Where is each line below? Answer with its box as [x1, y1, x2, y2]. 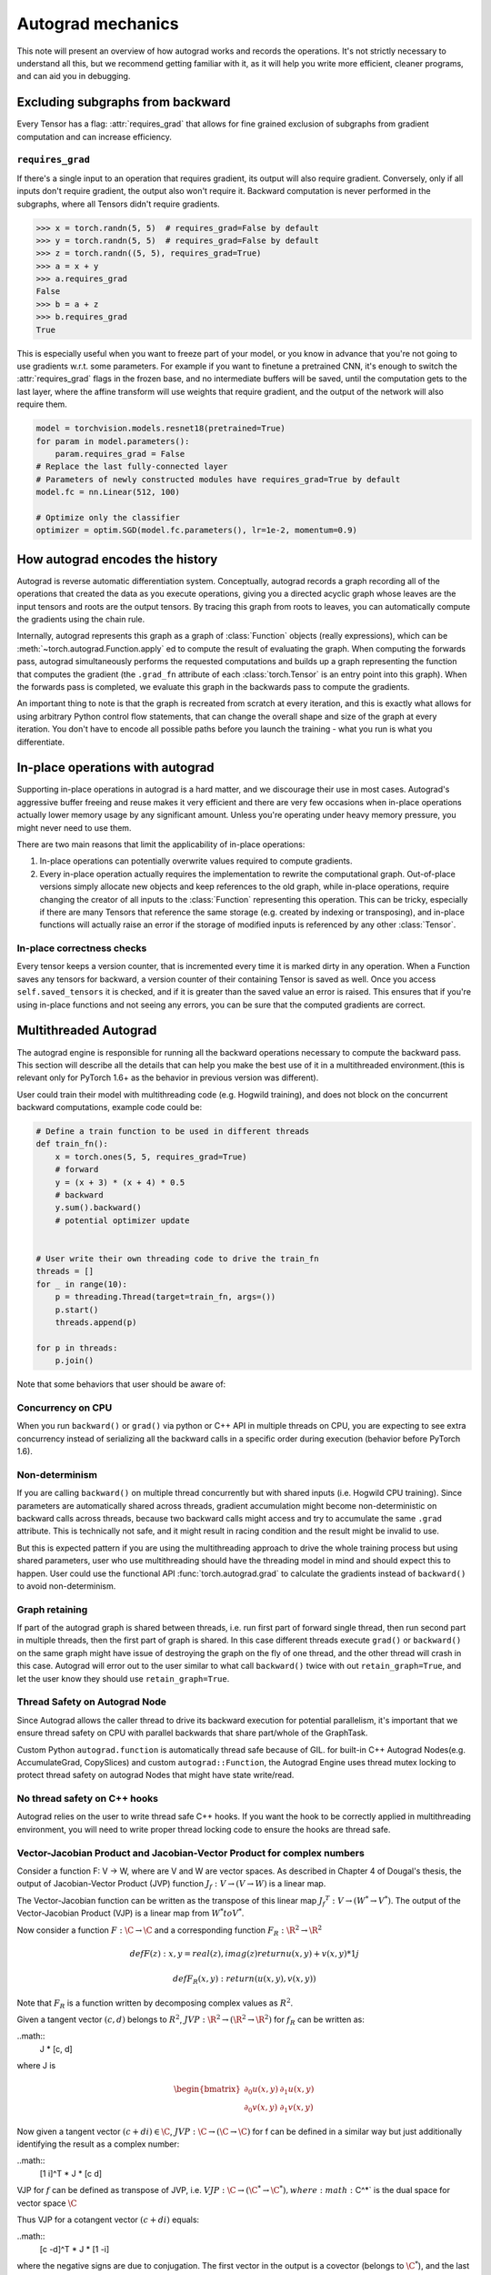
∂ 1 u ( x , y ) [279, 2084, 315, 2097]
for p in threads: [35, 1342, 118, 1353]
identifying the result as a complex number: [16, 2138, 180, 2149]
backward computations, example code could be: [16, 1102, 203, 1113]
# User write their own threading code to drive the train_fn [35, 1253, 319, 1264]
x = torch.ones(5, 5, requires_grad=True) [55, 1151, 247, 1162]
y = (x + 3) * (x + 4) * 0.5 [55, 1177, 185, 1188]
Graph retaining [16, 1603, 88, 1615]
